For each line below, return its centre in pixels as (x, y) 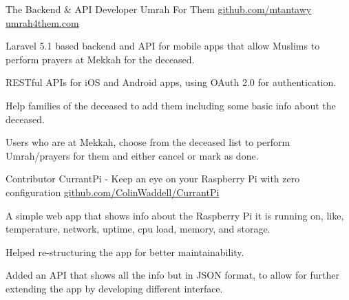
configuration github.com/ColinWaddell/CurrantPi (113, 192)
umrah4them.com (42, 22)
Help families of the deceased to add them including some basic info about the (171, 105)
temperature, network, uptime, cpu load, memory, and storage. (138, 229)
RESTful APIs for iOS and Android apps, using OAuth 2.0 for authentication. (171, 82)
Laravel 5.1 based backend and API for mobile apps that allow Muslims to (163, 46)
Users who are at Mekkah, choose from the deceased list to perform (148, 142)
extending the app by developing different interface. (114, 288)
